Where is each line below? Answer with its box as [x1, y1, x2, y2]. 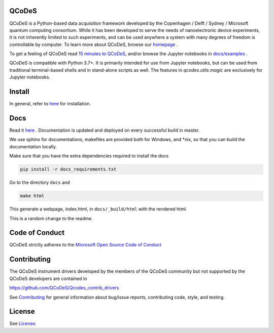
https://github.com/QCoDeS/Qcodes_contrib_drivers [9, 285, 119, 291]
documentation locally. [9, 143, 57, 149]
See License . [9, 320, 37, 326]
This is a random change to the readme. [9, 215, 93, 221]
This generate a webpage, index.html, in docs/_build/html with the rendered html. [9, 206, 187, 212]
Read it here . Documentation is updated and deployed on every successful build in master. [9, 127, 200, 134]
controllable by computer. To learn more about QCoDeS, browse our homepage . [9, 41, 178, 48]
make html [20, 193, 45, 199]
